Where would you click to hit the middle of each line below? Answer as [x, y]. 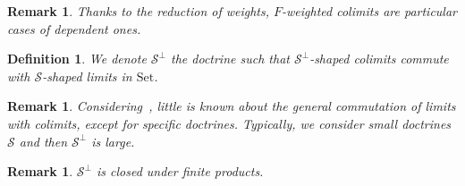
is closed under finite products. [180, 171]
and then [43, 141]
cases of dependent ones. [74, 28]
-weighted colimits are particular [369, 11]
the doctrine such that [230, 59]
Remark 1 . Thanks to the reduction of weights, [139, 11]
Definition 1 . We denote [77, 59]
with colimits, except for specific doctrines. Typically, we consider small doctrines [229, 123]
